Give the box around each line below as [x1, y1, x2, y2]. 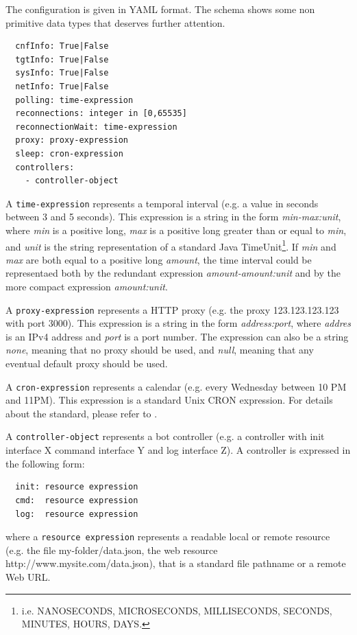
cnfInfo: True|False [15, 41, 109, 51]
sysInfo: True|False [15, 68, 109, 78]
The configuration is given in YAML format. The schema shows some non [5, 2, 315, 16]
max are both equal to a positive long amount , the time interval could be [5, 252, 312, 266]
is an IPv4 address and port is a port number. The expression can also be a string [5, 329, 349, 343]
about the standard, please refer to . [5, 406, 158, 420]
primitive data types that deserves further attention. [5, 15, 225, 30]
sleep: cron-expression [15, 148, 123, 159]
